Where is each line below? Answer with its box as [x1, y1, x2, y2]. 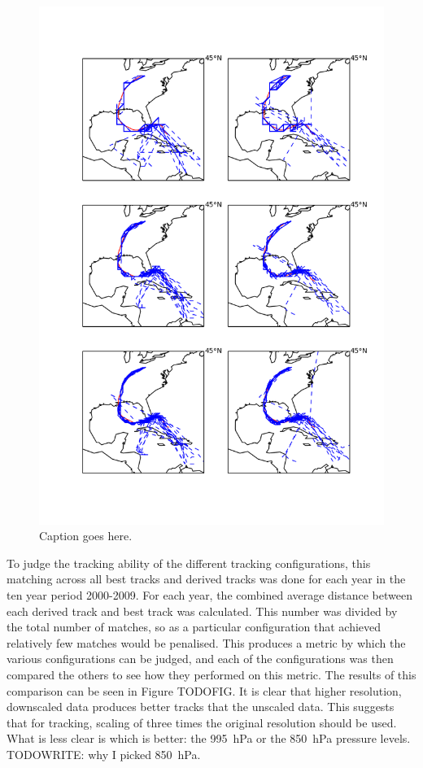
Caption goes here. [39, 527, 133, 544]
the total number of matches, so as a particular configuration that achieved [7, 618, 382, 635]
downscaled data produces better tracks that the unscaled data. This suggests [7, 698, 395, 715]
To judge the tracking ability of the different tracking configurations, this [7, 554, 371, 571]
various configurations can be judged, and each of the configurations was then [7, 650, 394, 667]
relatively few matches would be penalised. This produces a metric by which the [7, 634, 406, 651]
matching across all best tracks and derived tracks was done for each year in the [7, 570, 406, 587]
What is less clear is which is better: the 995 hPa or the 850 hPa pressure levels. [7, 730, 411, 747]
